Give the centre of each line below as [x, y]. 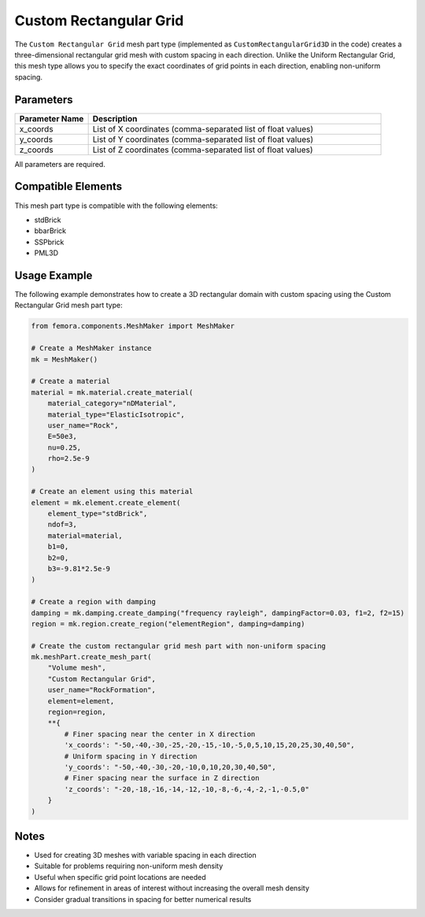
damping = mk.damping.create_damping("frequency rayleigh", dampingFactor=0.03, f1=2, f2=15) [218, 613]
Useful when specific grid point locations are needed [120, 877]
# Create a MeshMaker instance [92, 348]
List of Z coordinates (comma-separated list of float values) [203, 150]
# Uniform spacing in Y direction [131, 756]
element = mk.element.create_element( [106, 503]
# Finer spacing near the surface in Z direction [162, 778]
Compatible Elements [68, 186]
